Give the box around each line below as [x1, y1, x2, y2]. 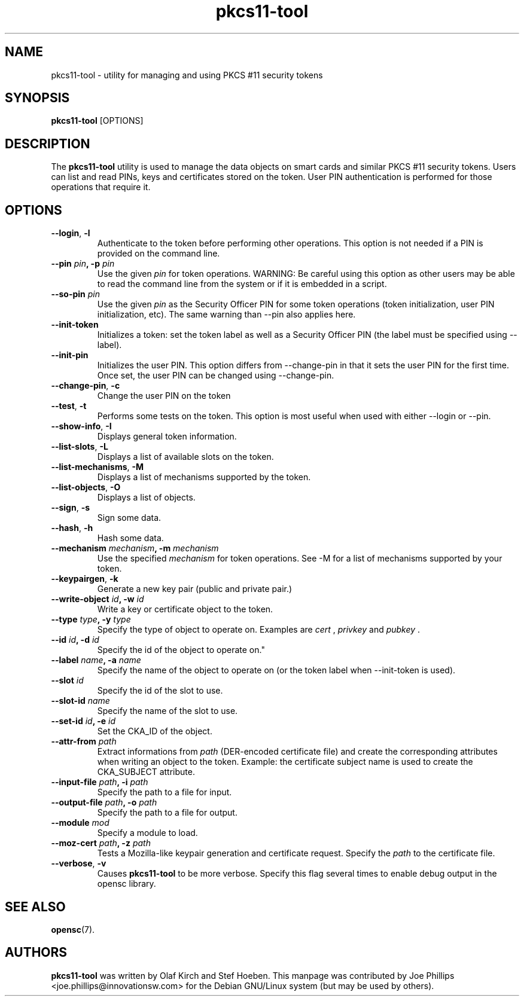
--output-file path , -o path [51, 797, 157, 808]
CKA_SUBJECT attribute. [97, 767, 195, 777]
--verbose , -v [51, 858, 106, 869]
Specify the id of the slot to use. [97, 685, 223, 696]
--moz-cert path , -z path [51, 838, 151, 849]
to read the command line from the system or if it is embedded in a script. [97, 279, 387, 289]
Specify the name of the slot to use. [97, 706, 238, 716]
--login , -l [51, 228, 90, 239]
